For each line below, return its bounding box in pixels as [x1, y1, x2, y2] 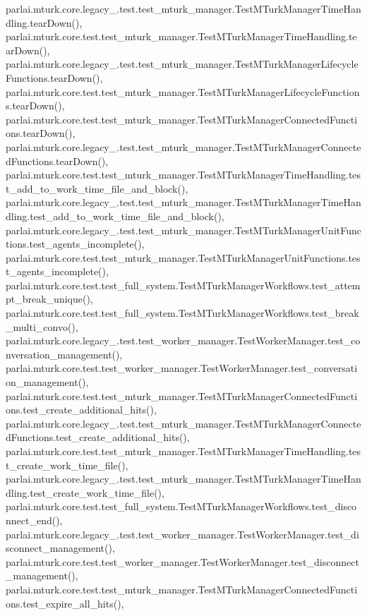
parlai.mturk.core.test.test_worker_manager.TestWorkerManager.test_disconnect [6, 554, 359, 569]
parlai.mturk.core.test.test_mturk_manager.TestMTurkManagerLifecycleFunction [6, 84, 360, 99]
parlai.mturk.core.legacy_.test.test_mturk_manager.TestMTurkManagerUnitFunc [6, 222, 361, 237]
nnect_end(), [6, 512, 63, 527]
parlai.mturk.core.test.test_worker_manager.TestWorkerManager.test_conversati [6, 361, 358, 375]
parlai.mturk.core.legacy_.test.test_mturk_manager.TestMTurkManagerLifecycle [6, 56, 359, 71]
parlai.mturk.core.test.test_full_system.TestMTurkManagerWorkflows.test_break [6, 306, 359, 320]
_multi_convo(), [6, 319, 78, 334]
